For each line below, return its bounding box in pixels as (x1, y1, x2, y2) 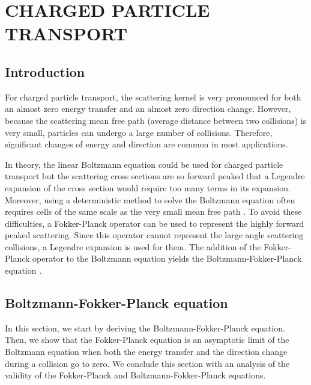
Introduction (5, 62, 85, 81)
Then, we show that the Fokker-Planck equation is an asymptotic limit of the (5, 333, 289, 346)
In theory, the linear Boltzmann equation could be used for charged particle (5, 158, 283, 170)
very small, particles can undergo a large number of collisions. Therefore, (5, 126, 273, 138)
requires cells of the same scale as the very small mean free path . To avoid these (5, 205, 302, 218)
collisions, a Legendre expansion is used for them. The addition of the (5, 240, 261, 253)
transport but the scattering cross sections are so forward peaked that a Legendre (5, 170, 305, 182)
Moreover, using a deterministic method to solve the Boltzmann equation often (5, 193, 295, 206)
